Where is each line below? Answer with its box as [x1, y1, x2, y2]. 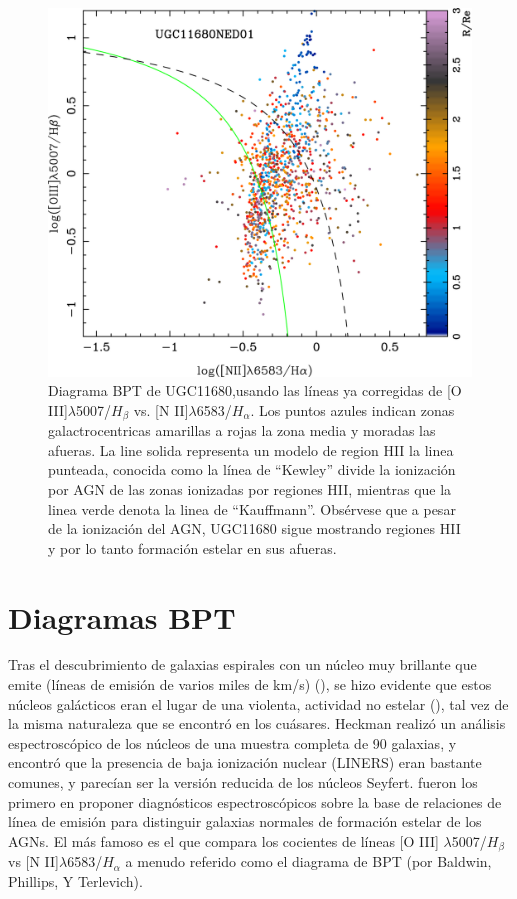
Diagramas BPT [8, 596, 236, 637]
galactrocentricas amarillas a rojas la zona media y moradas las [48, 420, 436, 441]
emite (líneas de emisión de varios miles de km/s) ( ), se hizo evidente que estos [8, 674, 492, 695]
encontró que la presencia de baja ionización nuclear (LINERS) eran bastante [8, 752, 482, 773]
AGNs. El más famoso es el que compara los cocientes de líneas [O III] [8, 830, 439, 851]
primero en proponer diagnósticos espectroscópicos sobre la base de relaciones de [8, 791, 502, 812]
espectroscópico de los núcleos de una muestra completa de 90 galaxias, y [8, 732, 457, 753]
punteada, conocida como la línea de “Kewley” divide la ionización [48, 459, 456, 480]
